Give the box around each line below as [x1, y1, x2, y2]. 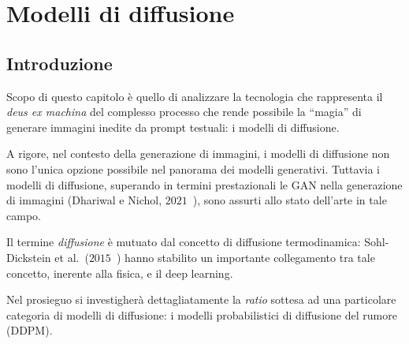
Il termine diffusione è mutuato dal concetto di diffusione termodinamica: [6, 234, 361, 250]
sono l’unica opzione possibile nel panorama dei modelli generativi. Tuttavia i [6, 160, 381, 177]
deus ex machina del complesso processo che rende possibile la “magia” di [6, 103, 362, 120]
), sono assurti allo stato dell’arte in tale [192, 192, 387, 208]
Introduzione [6, 50, 113, 75]
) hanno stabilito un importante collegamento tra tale [116, 249, 375, 265]
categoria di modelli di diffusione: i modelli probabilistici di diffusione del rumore [6, 306, 397, 323]
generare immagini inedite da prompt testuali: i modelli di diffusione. [6, 118, 340, 135]
